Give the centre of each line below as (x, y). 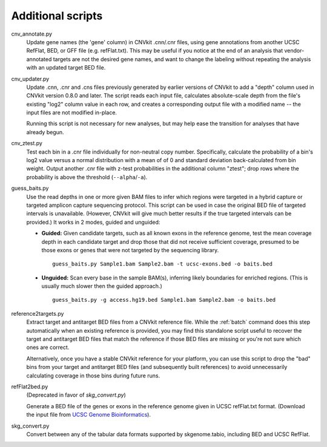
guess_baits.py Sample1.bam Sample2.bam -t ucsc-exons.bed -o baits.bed (162, 264)
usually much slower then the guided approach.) (102, 286)
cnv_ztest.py (27, 143)
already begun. (45, 132)
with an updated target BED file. (66, 68)
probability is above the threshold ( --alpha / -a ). (87, 177)
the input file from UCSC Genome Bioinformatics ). (89, 415)
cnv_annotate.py (32, 34)
